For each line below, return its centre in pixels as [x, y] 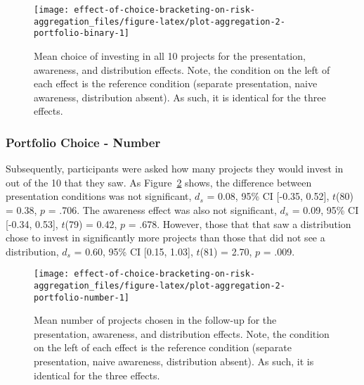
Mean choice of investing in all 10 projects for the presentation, [170, 55]
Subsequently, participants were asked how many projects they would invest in [175, 169]
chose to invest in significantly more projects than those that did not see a [165, 238]
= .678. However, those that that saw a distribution [240, 223]
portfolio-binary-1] [82, 33]
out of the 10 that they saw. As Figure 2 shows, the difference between [159, 182]
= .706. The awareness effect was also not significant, [162, 209]
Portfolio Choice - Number [83, 142]
